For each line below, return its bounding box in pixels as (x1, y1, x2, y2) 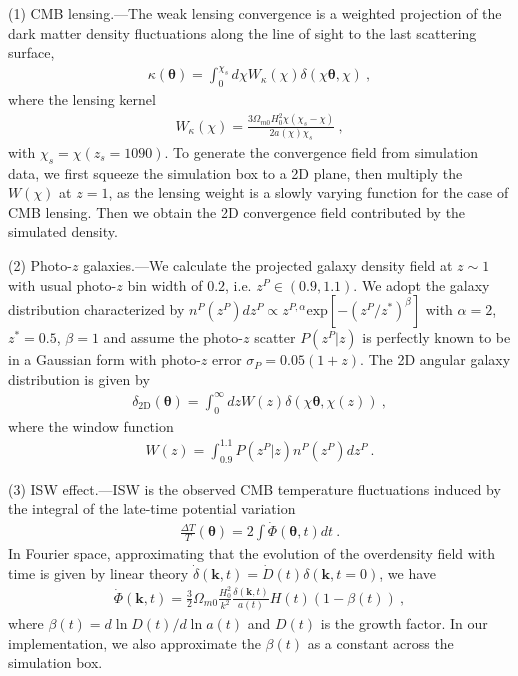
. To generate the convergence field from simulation (164, 141, 479, 162)
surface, (8, 42, 55, 63)
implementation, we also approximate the (8, 632, 261, 653)
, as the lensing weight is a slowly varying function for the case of (108, 182, 509, 203)
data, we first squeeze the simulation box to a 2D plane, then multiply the (8, 162, 463, 183)
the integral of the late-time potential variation (8, 498, 296, 519)
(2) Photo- (8, 255, 72, 276)
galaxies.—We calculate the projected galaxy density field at (83, 255, 453, 276)
